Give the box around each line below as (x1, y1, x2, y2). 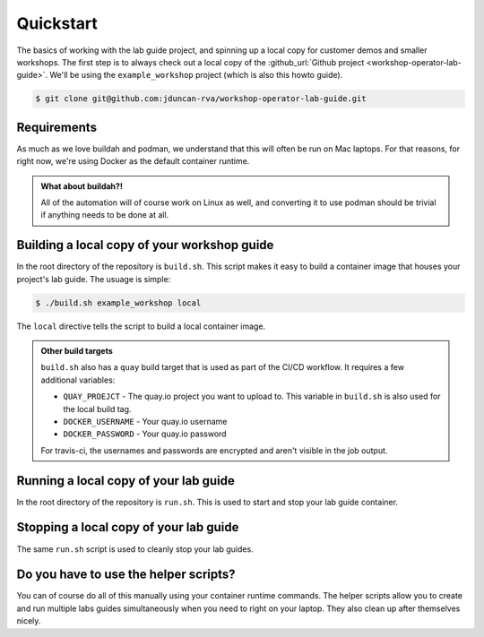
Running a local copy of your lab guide (16, 473, 235, 488)
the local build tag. (63, 403, 132, 414)
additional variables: (40, 374, 116, 385)
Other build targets (40, 346, 114, 357)
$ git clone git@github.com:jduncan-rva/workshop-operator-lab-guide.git (35, 94, 367, 104)
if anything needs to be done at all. (40, 210, 169, 220)
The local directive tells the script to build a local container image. (16, 321, 266, 331)
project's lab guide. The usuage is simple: (16, 273, 171, 284)
